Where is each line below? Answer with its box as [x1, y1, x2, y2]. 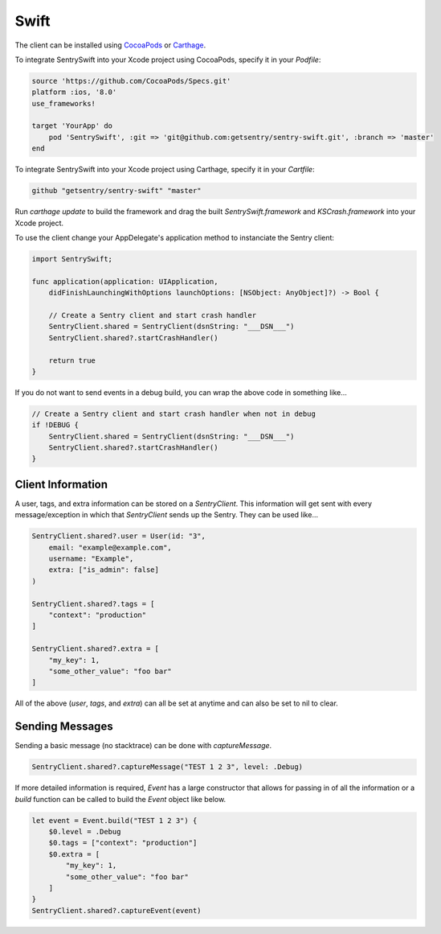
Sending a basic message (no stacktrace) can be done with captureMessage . [14, 741, 272, 751]
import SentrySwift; [31, 254, 112, 263]
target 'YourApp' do [31, 121, 112, 130]
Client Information [14, 477, 108, 491]
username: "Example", [48, 554, 134, 563]
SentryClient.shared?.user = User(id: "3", [31, 532, 206, 541]
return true [48, 356, 96, 365]
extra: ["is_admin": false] [48, 566, 160, 574]
